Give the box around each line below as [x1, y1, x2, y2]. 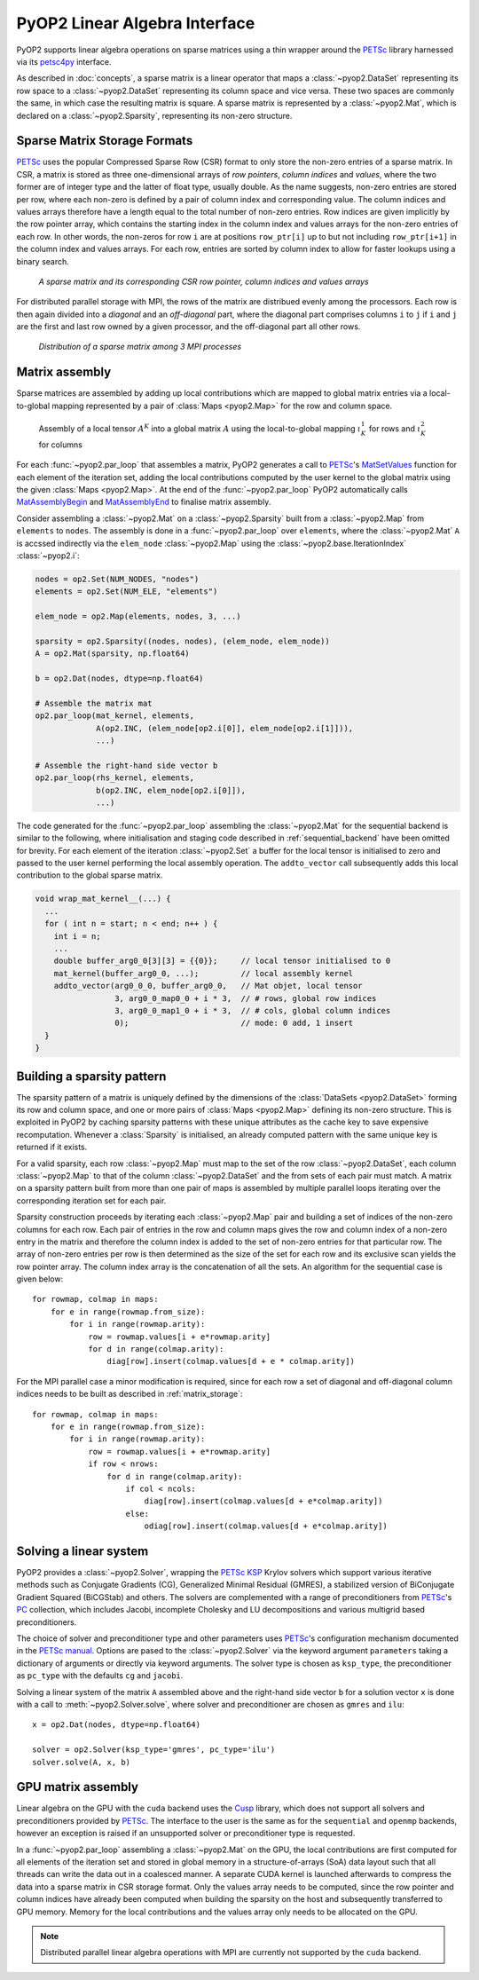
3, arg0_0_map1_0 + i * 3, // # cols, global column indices [114, 1006, 391, 1015]
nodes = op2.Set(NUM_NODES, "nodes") [35, 573, 200, 584]
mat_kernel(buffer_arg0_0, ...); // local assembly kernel [53, 968, 354, 978]
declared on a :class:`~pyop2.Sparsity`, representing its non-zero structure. [16, 110, 293, 121]
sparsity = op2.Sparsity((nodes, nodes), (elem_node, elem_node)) [35, 635, 330, 646]
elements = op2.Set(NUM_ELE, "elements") [35, 587, 218, 596]
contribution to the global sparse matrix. [16, 870, 163, 880]
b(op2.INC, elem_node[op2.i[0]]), [96, 785, 246, 795]
